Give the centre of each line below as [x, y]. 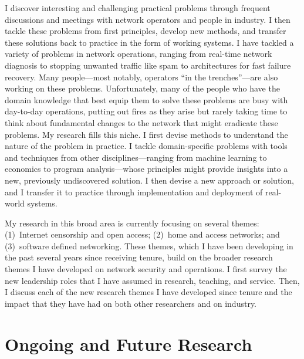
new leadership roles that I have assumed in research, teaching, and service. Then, [152, 280]
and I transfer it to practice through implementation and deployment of [134, 192]
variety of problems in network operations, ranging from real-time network [139, 54]
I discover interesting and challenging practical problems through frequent [138, 8]
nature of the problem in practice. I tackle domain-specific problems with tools [146, 146]
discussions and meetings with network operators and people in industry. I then [148, 19]
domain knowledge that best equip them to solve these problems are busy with [146, 99]
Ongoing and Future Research [129, 343]
